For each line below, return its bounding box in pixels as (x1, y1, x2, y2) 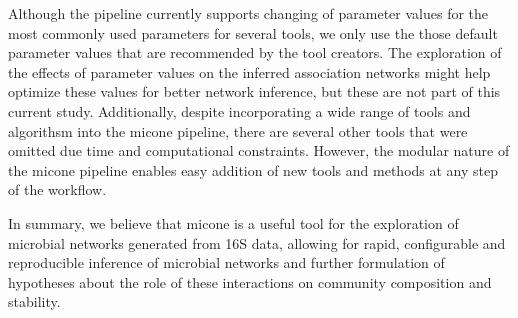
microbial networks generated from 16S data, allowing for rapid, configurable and (8, 232, 506, 253)
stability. (8, 291, 61, 312)
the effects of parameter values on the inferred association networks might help (8, 61, 491, 82)
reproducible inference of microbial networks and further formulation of (8, 252, 445, 273)
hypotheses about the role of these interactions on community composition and (8, 271, 492, 292)
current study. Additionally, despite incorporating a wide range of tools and (8, 100, 471, 121)
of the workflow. (8, 179, 107, 200)
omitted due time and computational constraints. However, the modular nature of (8, 140, 510, 161)
